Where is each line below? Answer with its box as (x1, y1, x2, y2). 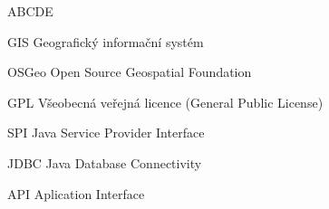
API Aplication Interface (7, 184, 145, 203)
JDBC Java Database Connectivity (7, 153, 202, 172)
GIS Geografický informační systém (7, 32, 204, 51)
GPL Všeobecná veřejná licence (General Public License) (7, 92, 324, 111)
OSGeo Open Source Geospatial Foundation (7, 62, 252, 81)
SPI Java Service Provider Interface (7, 123, 205, 142)
